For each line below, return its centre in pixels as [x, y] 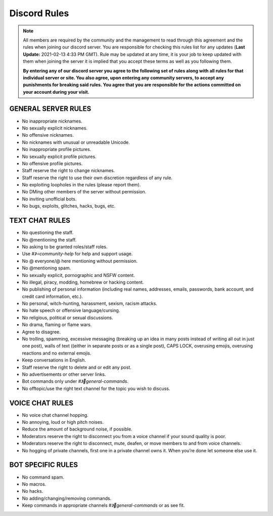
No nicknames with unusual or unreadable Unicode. [76, 142]
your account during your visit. [56, 92]
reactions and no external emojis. [57, 353]
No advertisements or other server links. [64, 374]
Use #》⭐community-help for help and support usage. [77, 254]
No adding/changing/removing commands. [67, 498]
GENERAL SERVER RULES [50, 109]
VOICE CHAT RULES [41, 403]
